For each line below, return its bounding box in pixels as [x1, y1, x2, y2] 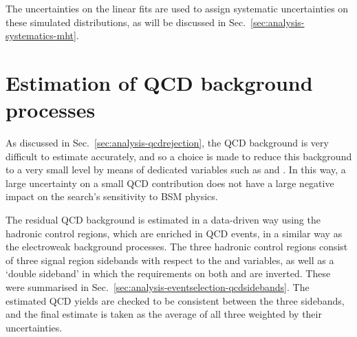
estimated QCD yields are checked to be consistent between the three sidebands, [6, 293, 345, 307]
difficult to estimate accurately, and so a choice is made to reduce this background [6, 149, 352, 163]
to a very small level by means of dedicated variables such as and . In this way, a [6, 162, 346, 177]
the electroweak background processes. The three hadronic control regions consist [6, 239, 348, 254]
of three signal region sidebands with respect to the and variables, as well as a [6, 252, 334, 267]
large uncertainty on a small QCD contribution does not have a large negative [6, 175, 334, 190]
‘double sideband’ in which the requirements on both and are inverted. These [6, 266, 331, 281]
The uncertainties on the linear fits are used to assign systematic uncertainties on [6, 1, 349, 15]
